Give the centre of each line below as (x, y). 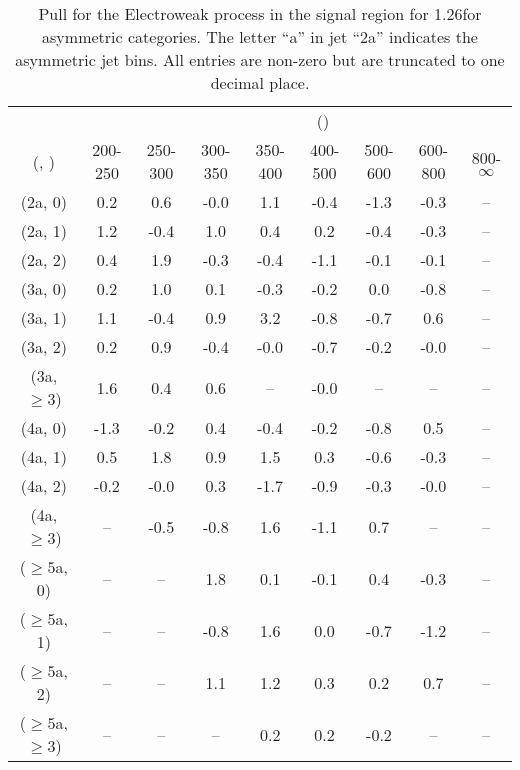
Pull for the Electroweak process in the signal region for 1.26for (260, 13)
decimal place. (260, 82)
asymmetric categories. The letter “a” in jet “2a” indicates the (260, 36)
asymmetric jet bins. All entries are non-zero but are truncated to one (260, 59)
